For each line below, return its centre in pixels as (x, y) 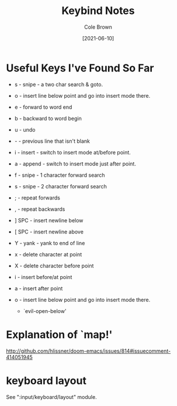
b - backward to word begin (48, 118)
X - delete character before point (54, 266)
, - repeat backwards (40, 209)
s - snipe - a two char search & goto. (59, 84)
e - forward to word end (43, 107)
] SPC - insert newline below (49, 220)
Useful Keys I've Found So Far (80, 68)
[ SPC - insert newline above (49, 232)
